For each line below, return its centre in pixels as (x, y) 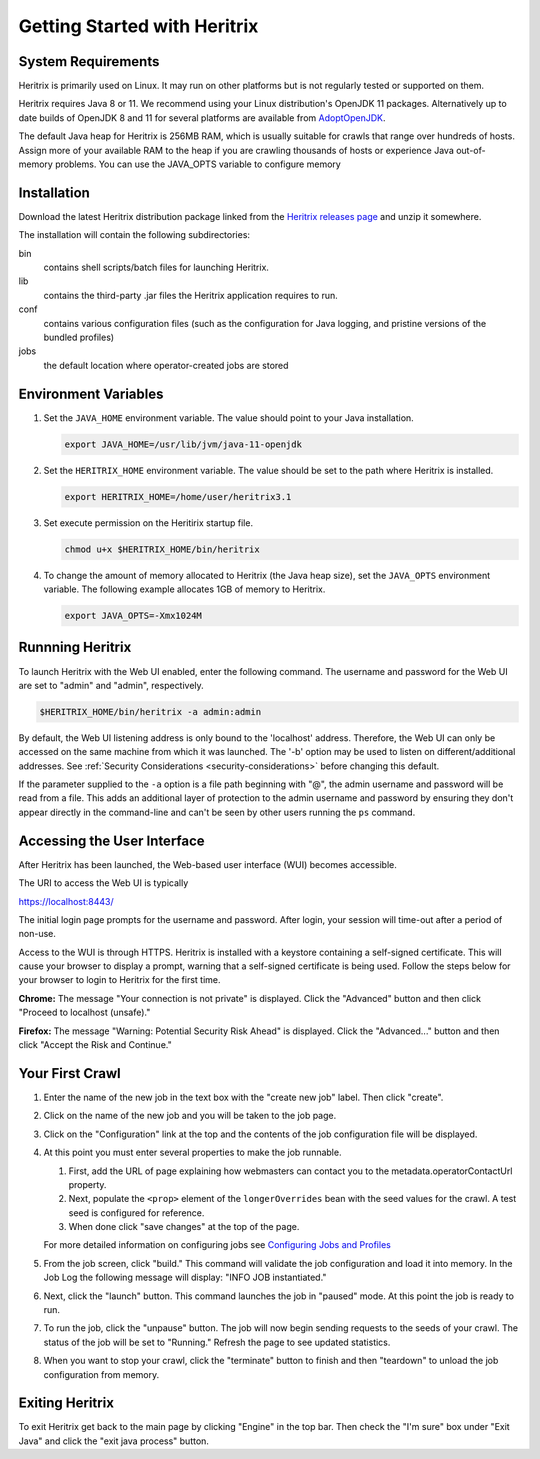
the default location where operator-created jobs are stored (166, 365)
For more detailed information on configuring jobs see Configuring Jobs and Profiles (217, 1245)
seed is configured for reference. (136, 1212)
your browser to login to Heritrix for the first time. (119, 980)
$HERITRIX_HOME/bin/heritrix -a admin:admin (150, 711)
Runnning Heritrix (75, 647)
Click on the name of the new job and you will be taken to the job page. (190, 1116)
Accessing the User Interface (111, 840)
